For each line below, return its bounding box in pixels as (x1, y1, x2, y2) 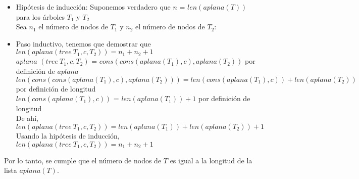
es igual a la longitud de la (170, 155, 252, 165)
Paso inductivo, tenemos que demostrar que (16, 38, 151, 49)
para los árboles (16, 11, 65, 22)
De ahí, (16, 113, 38, 123)
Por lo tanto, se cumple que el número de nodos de (4, 155, 162, 165)
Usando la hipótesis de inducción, (16, 130, 120, 141)
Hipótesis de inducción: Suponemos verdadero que (16, 2, 171, 12)
